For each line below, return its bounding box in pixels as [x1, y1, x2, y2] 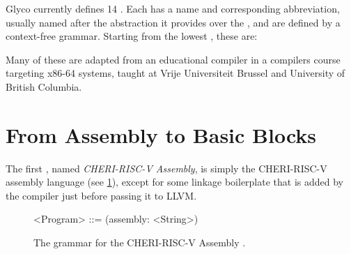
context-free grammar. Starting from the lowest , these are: [6, 29, 258, 43]
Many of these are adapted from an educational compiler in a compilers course [6, 52, 341, 66]
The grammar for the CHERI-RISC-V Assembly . [33, 235, 246, 250]
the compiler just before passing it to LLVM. [6, 188, 197, 202]
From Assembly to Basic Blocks [6, 120, 317, 149]
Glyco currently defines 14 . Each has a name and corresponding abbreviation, [6, 1, 340, 15]
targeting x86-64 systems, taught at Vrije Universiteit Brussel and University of [6, 66, 345, 80]
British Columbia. [6, 79, 82, 94]
